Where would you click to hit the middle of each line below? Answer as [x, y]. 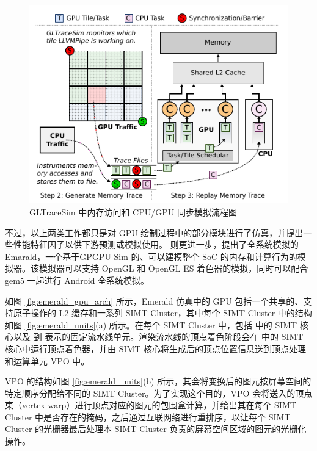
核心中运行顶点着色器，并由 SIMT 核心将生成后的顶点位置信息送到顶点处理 [156, 348]
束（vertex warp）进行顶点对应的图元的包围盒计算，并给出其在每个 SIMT [151, 405]
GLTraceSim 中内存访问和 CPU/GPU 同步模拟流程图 [133, 211]
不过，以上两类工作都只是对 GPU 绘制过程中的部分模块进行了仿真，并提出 [154, 232]
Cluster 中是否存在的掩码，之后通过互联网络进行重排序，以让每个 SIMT [148, 417]
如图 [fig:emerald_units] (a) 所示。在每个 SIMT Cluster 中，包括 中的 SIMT [151, 324]
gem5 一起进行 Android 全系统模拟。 [77, 280]
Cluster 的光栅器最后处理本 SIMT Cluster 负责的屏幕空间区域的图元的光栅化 [156, 429]
